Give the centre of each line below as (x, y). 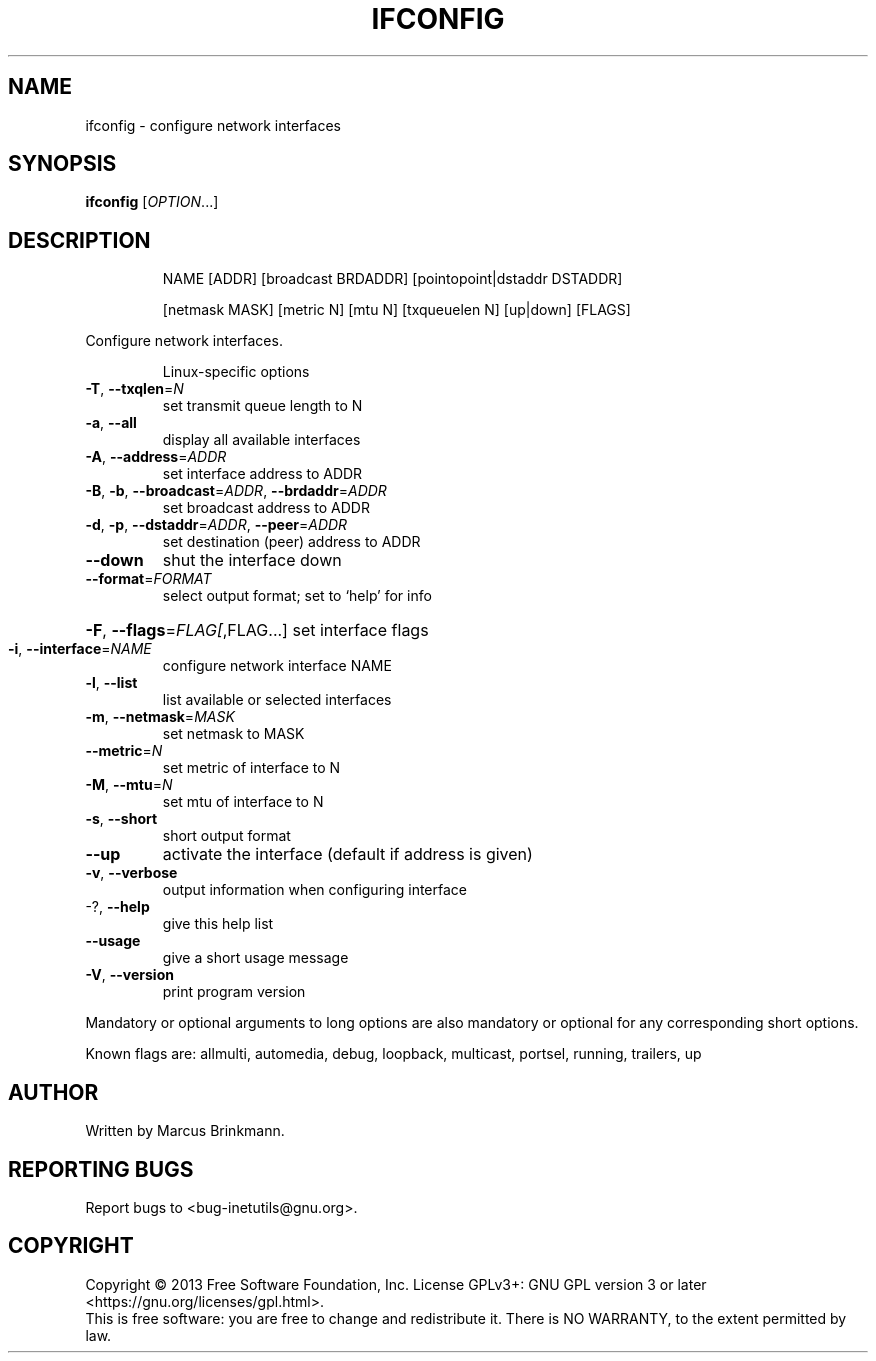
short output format (226, 836)
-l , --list (111, 683)
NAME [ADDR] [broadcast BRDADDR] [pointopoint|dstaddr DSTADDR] (392, 279)
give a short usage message (255, 958)
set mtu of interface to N (243, 802)
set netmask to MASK (233, 734)
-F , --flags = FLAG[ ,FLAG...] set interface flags (257, 630)
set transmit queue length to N (262, 406)
